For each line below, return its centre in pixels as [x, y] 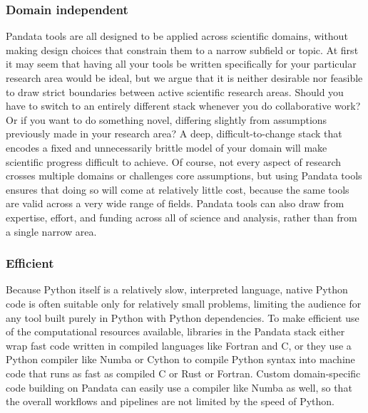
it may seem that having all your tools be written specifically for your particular [181, 64]
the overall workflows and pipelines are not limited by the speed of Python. [170, 401]
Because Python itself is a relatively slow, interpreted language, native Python [177, 289]
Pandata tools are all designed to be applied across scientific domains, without [177, 36]
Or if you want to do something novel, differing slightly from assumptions [167, 119]
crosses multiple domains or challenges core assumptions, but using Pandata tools [184, 176]
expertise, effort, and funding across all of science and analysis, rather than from [182, 217]
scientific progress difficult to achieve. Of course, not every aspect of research [174, 161]
